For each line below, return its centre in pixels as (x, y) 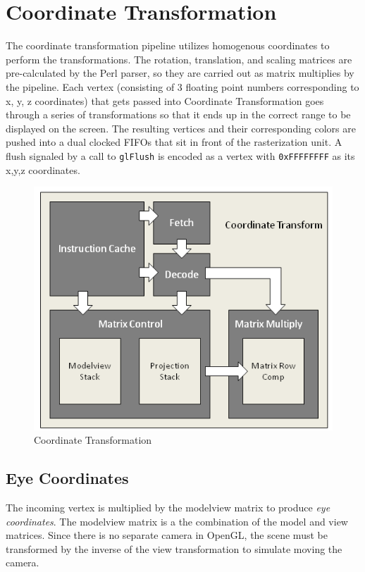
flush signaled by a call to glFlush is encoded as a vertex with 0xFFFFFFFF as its (180, 155)
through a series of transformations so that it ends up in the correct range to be (178, 114)
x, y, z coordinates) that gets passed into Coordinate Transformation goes (165, 100)
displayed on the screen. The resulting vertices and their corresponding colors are (181, 128)
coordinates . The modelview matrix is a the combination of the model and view (177, 521)
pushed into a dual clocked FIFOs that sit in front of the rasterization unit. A (174, 142)
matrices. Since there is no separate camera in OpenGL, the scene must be (167, 535)
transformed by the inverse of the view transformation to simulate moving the (174, 548)
